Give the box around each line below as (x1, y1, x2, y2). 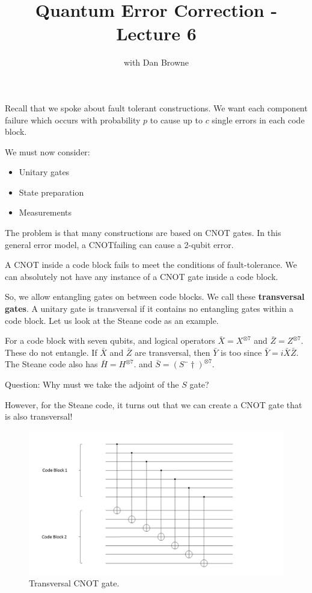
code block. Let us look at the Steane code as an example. (5, 314, 219, 326)
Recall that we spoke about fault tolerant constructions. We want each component (5, 101, 308, 114)
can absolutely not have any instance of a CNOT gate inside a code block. (5, 270, 278, 282)
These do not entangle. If (5, 346, 97, 358)
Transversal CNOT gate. (29, 576, 120, 589)
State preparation (19, 185, 84, 198)
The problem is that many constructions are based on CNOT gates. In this (5, 226, 281, 239)
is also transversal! (5, 410, 73, 423)
